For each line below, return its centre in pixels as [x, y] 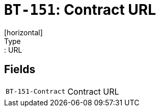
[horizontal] [23, 32]
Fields [20, 70]
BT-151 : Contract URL [80, 10]
